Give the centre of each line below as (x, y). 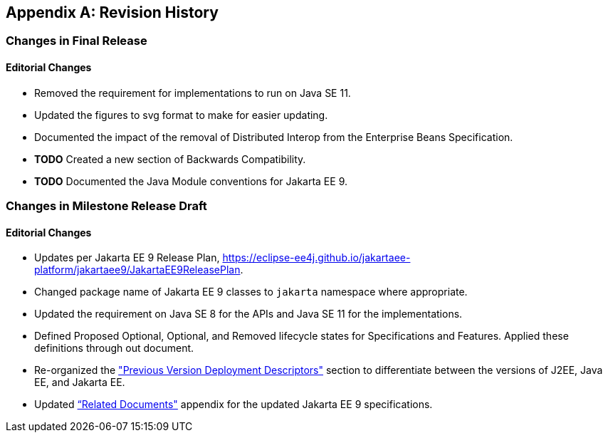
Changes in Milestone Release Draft (106, 206)
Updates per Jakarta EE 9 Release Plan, (127, 258)
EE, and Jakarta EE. (80, 382)
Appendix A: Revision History (112, 12)
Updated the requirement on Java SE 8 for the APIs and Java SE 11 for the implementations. (248, 314)
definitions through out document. (114, 348)
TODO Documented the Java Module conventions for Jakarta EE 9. (191, 181)
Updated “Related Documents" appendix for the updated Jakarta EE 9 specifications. (234, 405)
